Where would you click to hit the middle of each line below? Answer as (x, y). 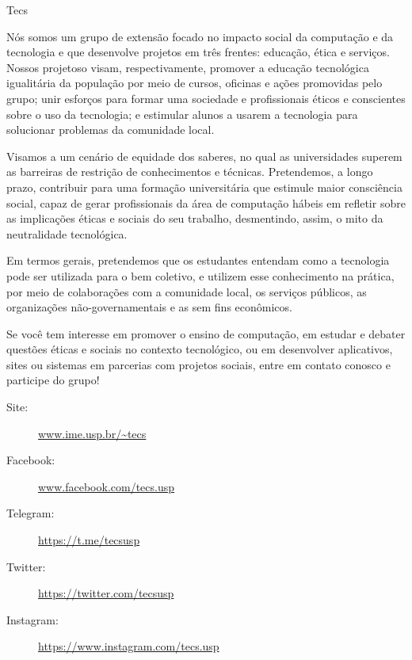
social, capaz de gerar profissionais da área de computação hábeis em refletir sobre (206, 202)
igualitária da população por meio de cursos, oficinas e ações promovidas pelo (195, 83)
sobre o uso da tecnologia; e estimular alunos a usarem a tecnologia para (182, 114)
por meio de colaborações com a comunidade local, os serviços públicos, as (187, 291)
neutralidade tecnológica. (67, 233)
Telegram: (31, 513)
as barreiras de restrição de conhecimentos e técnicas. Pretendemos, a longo (190, 172)
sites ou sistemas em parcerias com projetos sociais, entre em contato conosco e (198, 364)
